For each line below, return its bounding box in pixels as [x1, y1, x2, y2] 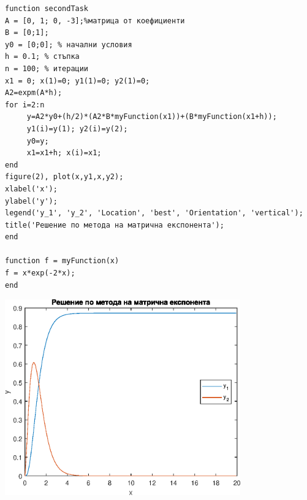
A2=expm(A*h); [5, 88, 63, 98]
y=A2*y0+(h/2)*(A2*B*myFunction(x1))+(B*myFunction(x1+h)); [26, 112, 277, 121]
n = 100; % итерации [5, 64, 89, 73]
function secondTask [5, 4, 89, 13]
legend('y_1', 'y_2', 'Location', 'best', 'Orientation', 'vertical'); [5, 209, 303, 218]
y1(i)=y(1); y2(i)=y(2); [26, 124, 128, 133]
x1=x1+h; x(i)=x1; [26, 148, 102, 158]
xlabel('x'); [5, 184, 58, 193]
